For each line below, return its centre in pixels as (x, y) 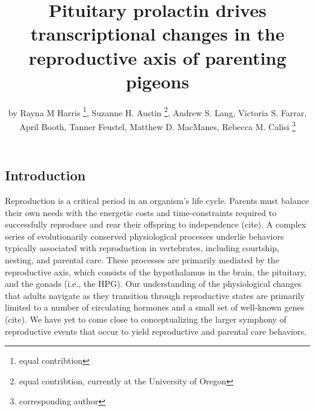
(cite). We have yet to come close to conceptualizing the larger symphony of (146, 319)
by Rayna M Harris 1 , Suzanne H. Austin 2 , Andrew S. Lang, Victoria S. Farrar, (157, 111)
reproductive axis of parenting (157, 57)
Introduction (45, 175)
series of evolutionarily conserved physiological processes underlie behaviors (144, 236)
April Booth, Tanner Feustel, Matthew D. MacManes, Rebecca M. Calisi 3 (157, 125)
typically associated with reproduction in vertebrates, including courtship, (142, 248)
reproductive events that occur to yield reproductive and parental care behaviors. (156, 331)
